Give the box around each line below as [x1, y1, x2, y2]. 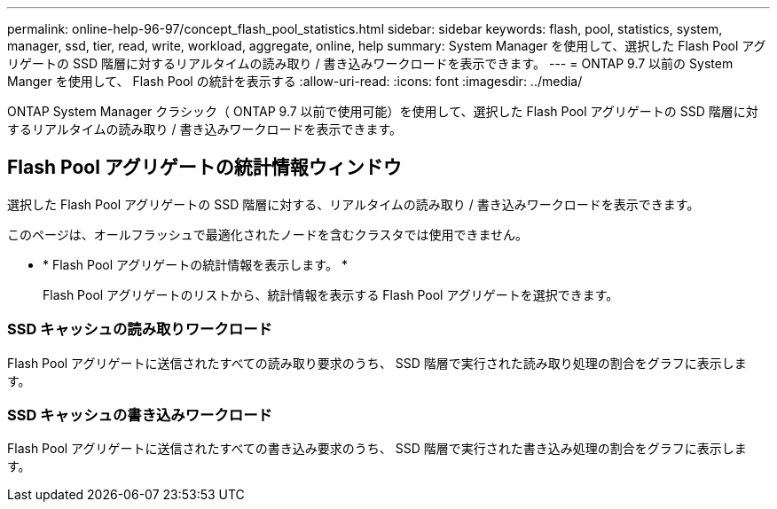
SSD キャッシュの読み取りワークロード [7, 320, 272, 339]
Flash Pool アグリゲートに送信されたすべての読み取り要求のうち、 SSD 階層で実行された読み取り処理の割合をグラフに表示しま [7, 355, 747, 371]
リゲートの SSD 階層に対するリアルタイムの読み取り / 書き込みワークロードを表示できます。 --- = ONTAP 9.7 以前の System [7, 56, 734, 71]
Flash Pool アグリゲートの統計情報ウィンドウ [7, 156, 402, 179]
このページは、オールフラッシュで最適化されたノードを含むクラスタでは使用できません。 [7, 226, 529, 242]
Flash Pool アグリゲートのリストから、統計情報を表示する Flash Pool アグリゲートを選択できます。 [43, 286, 619, 302]
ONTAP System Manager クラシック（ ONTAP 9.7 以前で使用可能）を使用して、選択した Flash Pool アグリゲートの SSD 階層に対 [7, 104, 758, 119]
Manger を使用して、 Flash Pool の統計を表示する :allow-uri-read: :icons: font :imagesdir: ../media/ [7, 74, 583, 89]
